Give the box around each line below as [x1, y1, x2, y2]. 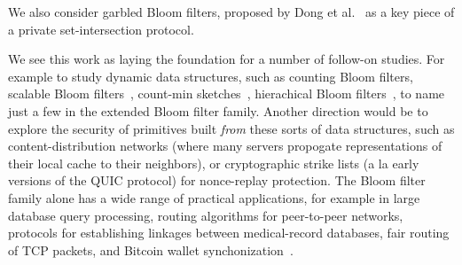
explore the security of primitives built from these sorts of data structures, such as [8, 119, 455, 137]
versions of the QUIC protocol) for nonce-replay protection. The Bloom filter [8, 171, 426, 190]
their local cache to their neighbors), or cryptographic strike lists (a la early [8, 153, 419, 172]
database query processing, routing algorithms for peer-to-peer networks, [8, 206, 403, 224]
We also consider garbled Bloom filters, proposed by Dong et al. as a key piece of [8, 3, 455, 20]
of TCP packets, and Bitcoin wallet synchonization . [8, 240, 294, 259]
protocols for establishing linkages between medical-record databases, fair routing [8, 223, 450, 242]
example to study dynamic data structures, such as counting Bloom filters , [8, 66, 413, 85]
